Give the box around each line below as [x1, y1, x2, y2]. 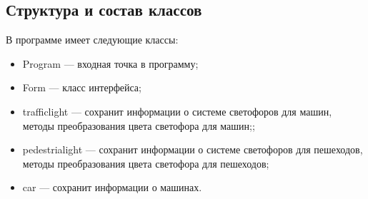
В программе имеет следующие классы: [6, 32, 179, 47]
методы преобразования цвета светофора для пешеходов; [22, 155, 269, 170]
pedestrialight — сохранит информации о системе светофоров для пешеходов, [22, 142, 363, 157]
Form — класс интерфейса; [22, 80, 141, 95]
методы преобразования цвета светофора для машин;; [22, 118, 255, 133]
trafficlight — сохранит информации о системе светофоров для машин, [22, 103, 332, 118]
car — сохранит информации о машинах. [22, 180, 202, 195]
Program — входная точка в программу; [22, 56, 199, 71]
